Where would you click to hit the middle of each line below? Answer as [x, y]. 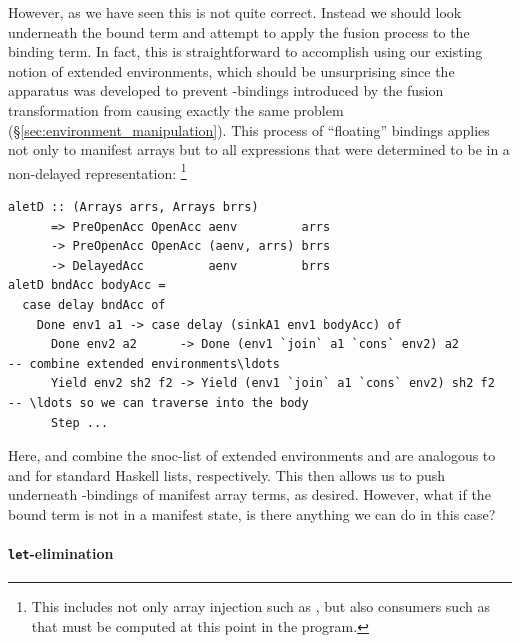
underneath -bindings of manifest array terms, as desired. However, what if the [249, 494]
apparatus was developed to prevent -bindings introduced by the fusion [226, 90]
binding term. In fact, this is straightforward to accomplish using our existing [245, 51]
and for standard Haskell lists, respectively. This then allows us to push [227, 474]
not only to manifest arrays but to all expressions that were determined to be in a [259, 149]
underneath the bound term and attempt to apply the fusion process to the [239, 31]
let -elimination [61, 553]
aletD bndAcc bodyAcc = [87, 285]
